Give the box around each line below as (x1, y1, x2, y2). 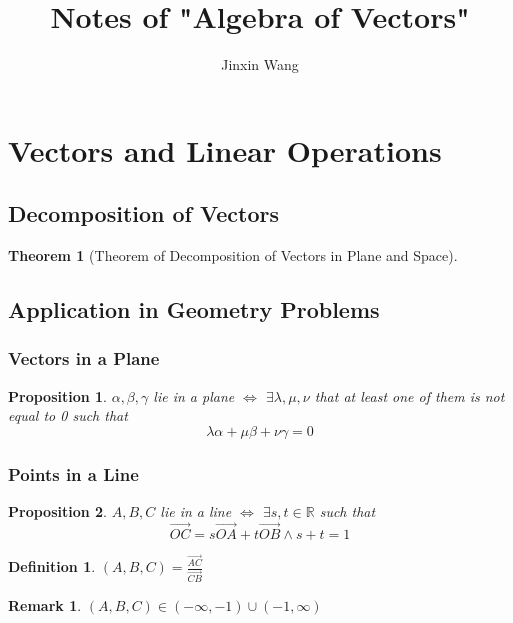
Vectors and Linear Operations (8, 129, 442, 170)
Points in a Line (8, 461, 139, 486)
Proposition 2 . (8, 501, 107, 522)
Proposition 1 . (8, 385, 107, 406)
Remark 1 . (8, 594, 82, 615)
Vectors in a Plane (8, 346, 160, 371)
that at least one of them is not (314, 385, 505, 406)
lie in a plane (153, 385, 235, 406)
